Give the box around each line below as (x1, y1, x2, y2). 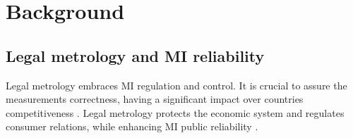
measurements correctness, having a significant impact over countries (6, 92, 304, 106)
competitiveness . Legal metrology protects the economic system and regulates (6, 105, 345, 120)
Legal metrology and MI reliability (6, 44, 265, 66)
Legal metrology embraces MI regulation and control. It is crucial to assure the (6, 77, 347, 92)
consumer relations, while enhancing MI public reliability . (6, 119, 258, 134)
